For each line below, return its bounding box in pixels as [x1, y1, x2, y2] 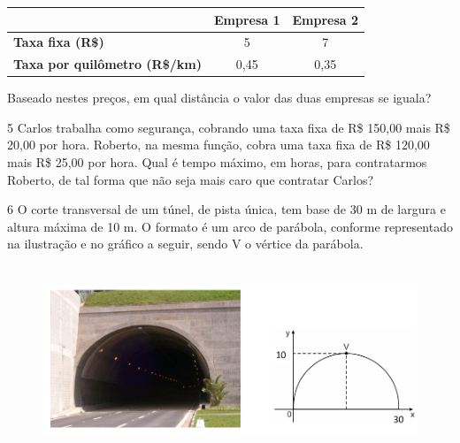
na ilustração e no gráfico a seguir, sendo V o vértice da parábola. [7, 234, 364, 253]
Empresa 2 [292, 10, 359, 28]
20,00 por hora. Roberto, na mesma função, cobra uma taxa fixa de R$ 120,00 [7, 135, 430, 154]
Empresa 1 [213, 10, 280, 28]
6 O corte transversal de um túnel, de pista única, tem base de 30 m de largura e [7, 200, 446, 218]
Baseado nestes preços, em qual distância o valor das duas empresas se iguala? [7, 88, 432, 107]
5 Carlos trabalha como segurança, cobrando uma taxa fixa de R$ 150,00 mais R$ [7, 118, 450, 136]
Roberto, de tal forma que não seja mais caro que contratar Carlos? [7, 170, 374, 188]
